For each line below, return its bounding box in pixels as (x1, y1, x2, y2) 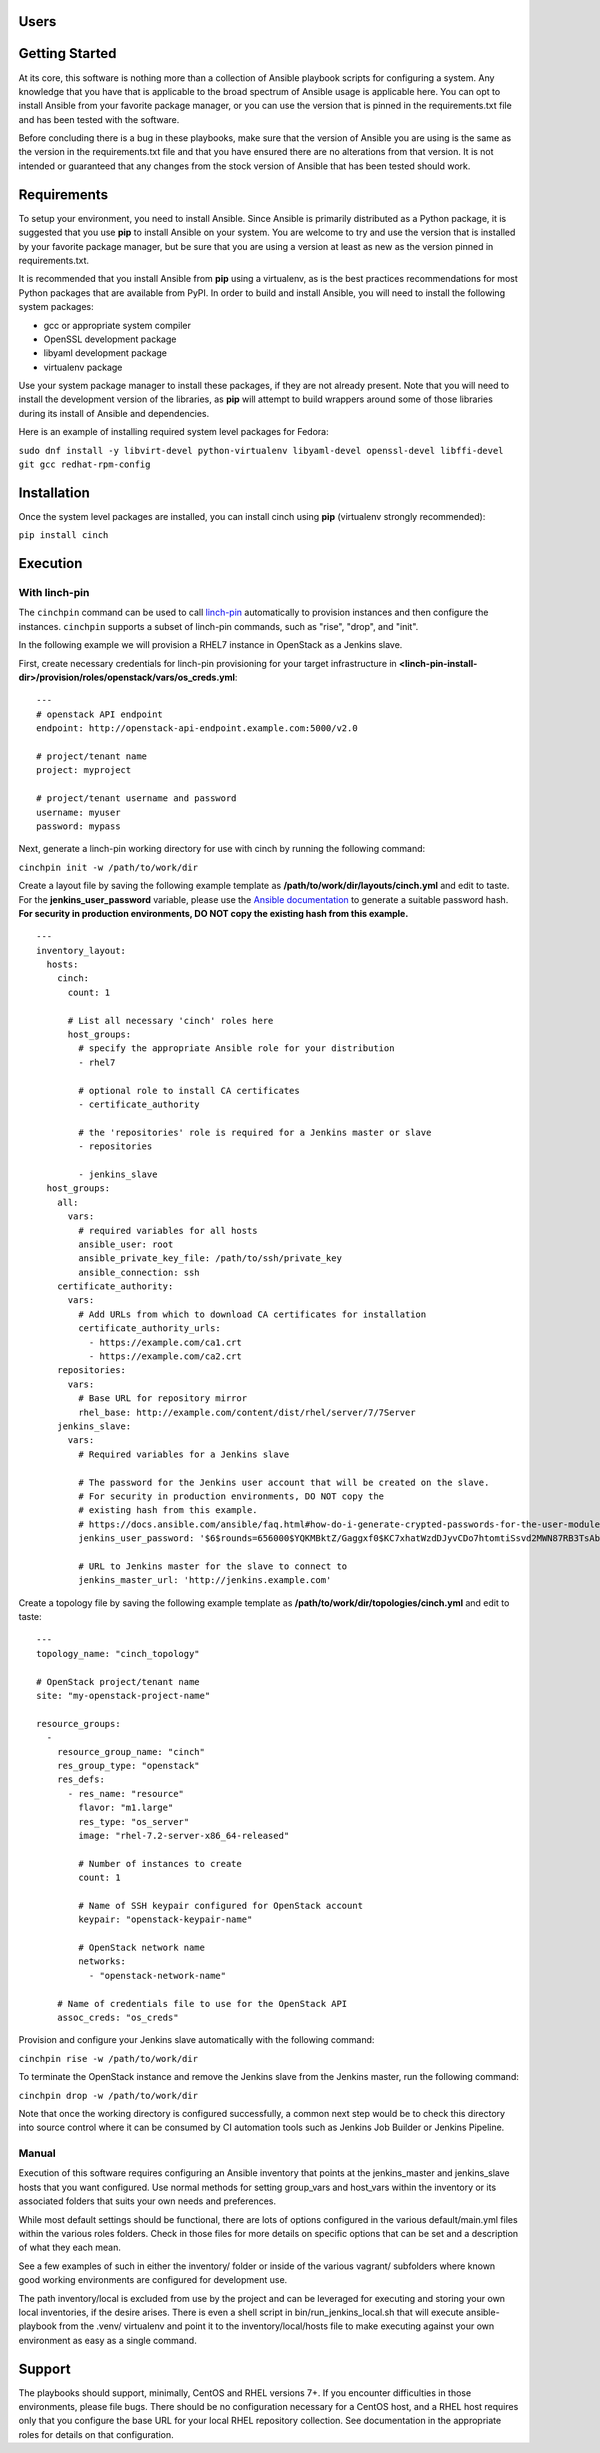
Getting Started (18, 45, 117, 62)
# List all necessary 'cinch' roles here (67, 1015, 274, 1026)
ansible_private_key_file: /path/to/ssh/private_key (78, 1253, 342, 1264)
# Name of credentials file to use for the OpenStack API (56, 1998, 348, 2009)
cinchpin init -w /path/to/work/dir (18, 861, 199, 873)
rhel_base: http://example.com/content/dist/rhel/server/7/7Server (78, 1406, 416, 1418)
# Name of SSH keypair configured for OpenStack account (78, 1900, 364, 1911)
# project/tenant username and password (36, 793, 237, 804)
